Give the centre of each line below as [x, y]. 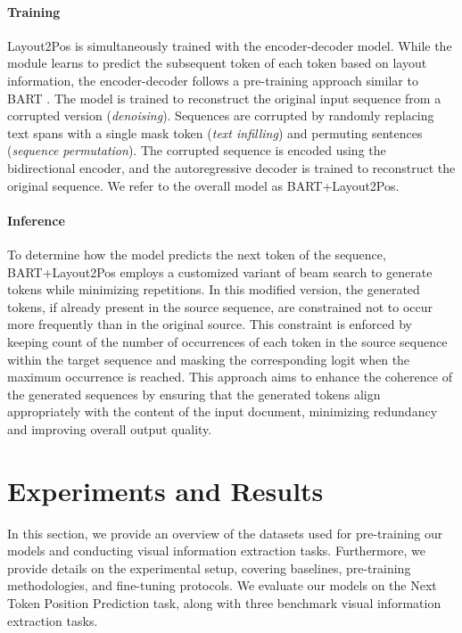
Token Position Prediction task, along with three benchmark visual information [224, 602]
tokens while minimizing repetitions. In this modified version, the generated [214, 289]
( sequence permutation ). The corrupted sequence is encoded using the [197, 150]
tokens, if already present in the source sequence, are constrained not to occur [220, 306]
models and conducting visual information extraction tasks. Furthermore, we [216, 551]
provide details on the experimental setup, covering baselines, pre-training [209, 567]
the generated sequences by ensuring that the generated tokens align [194, 394]
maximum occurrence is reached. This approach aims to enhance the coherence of [230, 377]
